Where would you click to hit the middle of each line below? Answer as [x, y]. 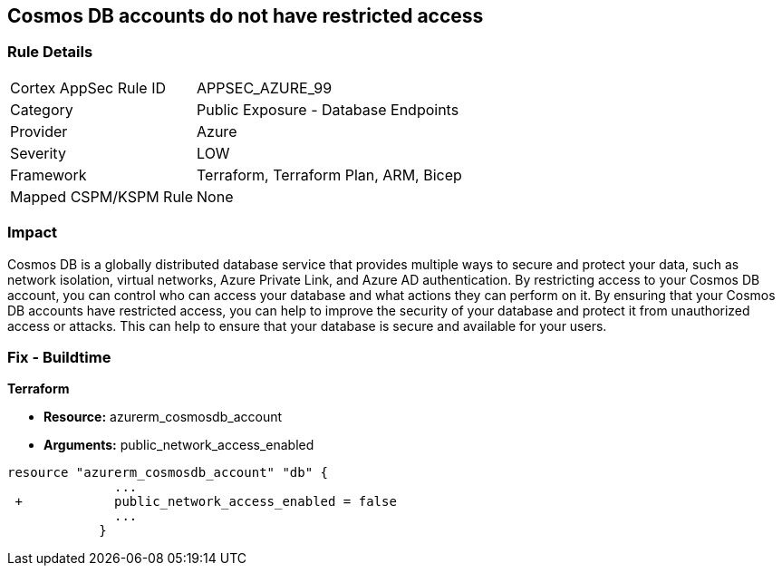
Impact [33, 233]
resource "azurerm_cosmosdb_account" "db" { [168, 473]
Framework [48, 175]
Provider [39, 131]
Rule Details [50, 52]
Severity [38, 153]
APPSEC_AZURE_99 [265, 87]
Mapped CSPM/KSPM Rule [102, 196]
